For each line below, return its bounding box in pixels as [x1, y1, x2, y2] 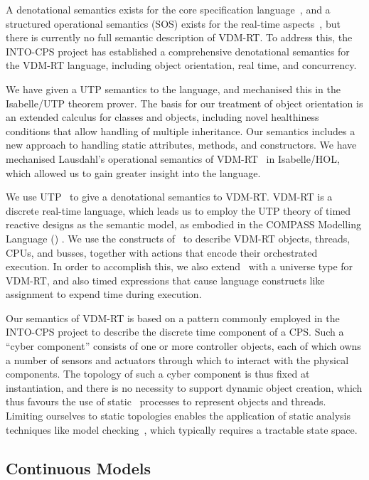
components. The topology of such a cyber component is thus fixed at [6, 366, 310, 381]
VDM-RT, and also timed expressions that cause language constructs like [6, 272, 325, 287]
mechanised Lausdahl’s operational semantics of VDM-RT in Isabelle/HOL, [6, 151, 340, 166]
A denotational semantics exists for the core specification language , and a [6, 2, 331, 16]
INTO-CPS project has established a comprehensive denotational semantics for [6, 43, 350, 58]
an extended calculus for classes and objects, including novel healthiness [6, 110, 319, 124]
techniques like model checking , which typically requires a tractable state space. [6, 422, 358, 437]
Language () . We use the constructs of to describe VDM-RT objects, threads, [6, 230, 351, 245]
